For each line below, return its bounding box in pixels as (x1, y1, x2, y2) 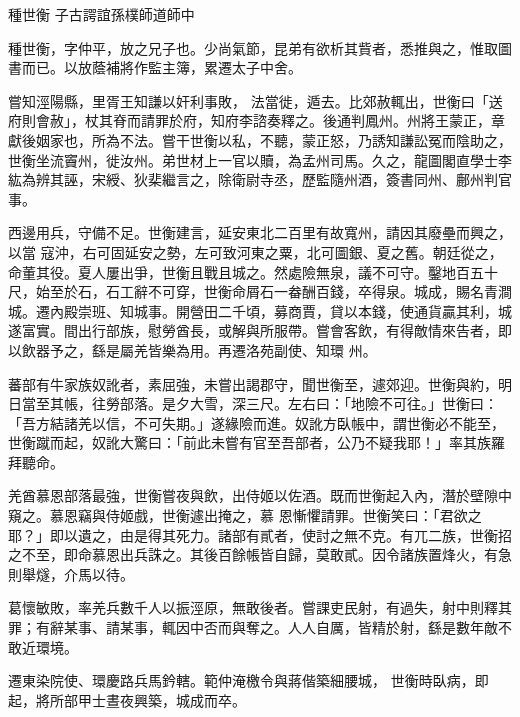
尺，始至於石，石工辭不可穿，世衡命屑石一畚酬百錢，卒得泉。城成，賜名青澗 (8, 281, 512, 302)
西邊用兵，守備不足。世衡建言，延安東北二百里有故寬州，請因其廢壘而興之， (8, 222, 512, 243)
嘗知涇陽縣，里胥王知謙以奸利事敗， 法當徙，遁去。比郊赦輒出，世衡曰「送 (8, 90, 503, 111)
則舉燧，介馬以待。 (8, 563, 134, 584)
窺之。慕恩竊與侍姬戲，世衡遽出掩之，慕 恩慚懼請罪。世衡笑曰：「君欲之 (8, 505, 482, 526)
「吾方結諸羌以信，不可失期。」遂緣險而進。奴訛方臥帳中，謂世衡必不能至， (8, 412, 505, 433)
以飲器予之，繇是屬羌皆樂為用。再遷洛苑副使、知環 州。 (8, 339, 377, 360)
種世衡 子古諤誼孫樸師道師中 (8, 4, 195, 24)
